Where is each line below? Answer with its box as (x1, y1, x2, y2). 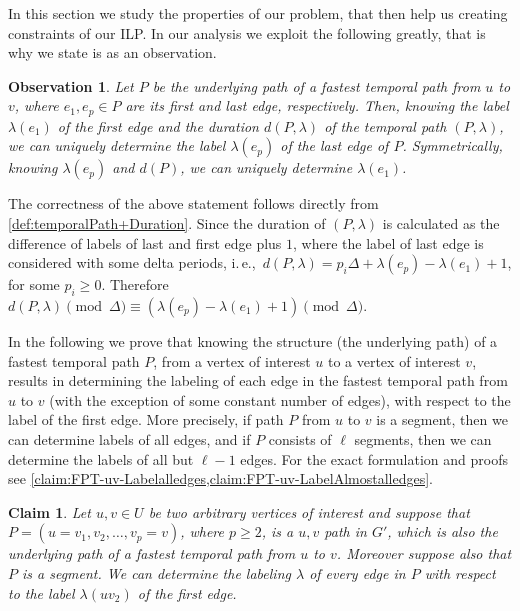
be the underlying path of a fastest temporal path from (152, 75, 481, 96)
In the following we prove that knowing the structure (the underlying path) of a (8, 331, 498, 351)
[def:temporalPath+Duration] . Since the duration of (8, 213, 326, 234)
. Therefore (101, 274, 169, 295)
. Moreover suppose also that (336, 543, 512, 564)
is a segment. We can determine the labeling (22, 562, 291, 583)
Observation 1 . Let (8, 75, 134, 96)
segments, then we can (354, 428, 492, 449)
